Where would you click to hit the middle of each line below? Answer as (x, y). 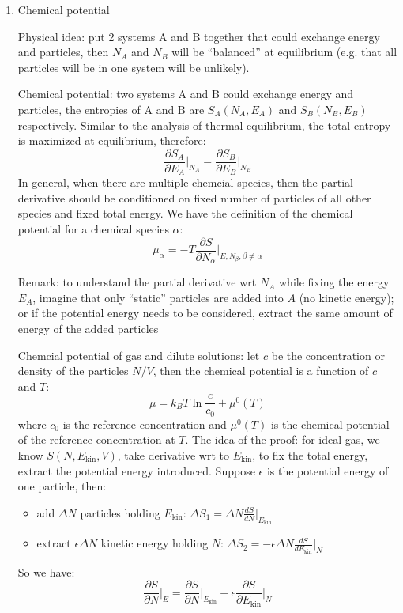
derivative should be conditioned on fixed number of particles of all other (194, 197)
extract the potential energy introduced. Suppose (136, 470)
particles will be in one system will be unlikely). (134, 67)
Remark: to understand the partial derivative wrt (137, 282)
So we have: (46, 571)
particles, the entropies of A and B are (111, 109)
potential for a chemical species (93, 229)
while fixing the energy (334, 282)
